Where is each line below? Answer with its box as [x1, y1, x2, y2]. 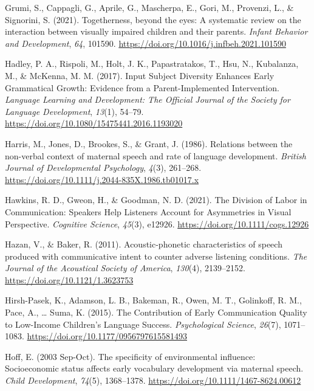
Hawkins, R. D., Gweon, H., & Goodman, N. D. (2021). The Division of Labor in [5, 193, 307, 206]
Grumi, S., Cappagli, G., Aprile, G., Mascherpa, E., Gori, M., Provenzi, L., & [5, 1, 294, 13]
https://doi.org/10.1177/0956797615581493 [27, 330, 187, 342]
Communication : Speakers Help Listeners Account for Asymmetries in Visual [5, 205, 292, 218]
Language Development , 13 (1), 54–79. [5, 105, 144, 117]
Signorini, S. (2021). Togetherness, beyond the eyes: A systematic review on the [5, 13, 301, 26]
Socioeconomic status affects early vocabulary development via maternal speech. [5, 362, 304, 375]
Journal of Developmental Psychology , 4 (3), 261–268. [5, 161, 202, 174]
